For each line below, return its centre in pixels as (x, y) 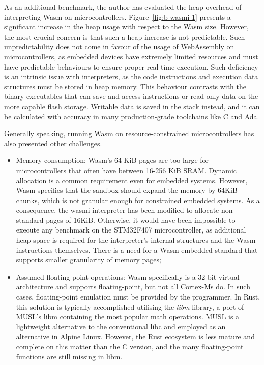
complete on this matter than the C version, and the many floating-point (130, 346)
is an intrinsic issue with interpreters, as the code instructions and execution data (131, 76)
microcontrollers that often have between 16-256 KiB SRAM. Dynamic (126, 170)
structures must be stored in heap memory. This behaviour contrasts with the (125, 86)
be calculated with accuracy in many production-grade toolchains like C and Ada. (132, 116)
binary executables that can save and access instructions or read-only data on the (131, 96)
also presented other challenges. (53, 143)
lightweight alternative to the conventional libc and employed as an (121, 326)
